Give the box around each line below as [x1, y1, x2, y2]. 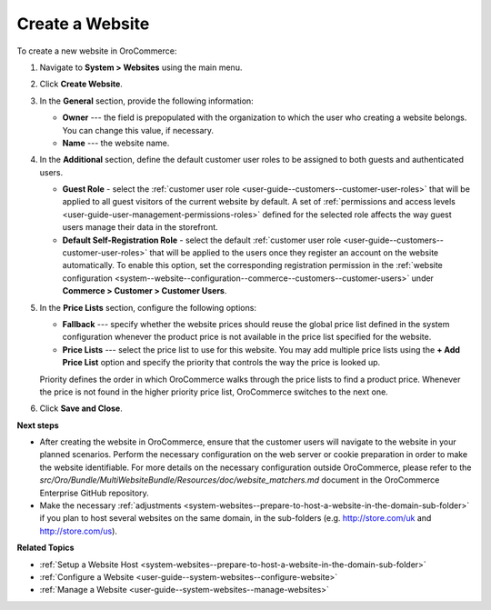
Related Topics [16, 542, 75, 554]
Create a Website [16, 14, 150, 34]
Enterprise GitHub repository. [39, 487, 149, 498]
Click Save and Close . [39, 403, 123, 414]
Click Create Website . [39, 78, 123, 90]
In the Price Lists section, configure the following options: [39, 302, 256, 313]
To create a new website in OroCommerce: [16, 45, 177, 56]
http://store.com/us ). [39, 525, 118, 536]
